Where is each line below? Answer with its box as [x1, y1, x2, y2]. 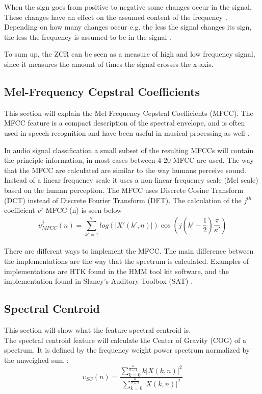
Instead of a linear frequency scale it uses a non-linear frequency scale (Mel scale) [4, 175, 258, 185]
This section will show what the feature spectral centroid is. [4, 325, 191, 335]
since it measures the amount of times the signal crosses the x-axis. [4, 58, 214, 69]
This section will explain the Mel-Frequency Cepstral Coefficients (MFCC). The [4, 107, 253, 118]
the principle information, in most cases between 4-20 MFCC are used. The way [4, 155, 254, 165]
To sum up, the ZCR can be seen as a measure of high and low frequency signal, [4, 48, 255, 59]
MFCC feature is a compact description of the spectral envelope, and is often [4, 117, 245, 128]
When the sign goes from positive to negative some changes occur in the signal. [4, 2, 252, 12]
